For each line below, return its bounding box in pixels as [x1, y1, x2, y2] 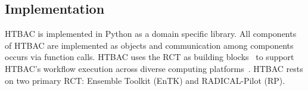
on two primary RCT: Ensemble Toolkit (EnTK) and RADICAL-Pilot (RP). [5, 74, 285, 86]
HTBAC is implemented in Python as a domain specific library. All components [5, 27, 297, 40]
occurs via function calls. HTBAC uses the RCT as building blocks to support [5, 51, 294, 63]
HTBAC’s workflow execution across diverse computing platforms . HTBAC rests [5, 62, 303, 74]
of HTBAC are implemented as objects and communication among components [5, 39, 294, 51]
